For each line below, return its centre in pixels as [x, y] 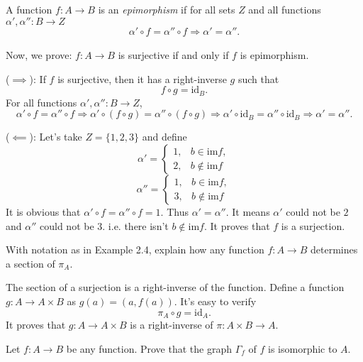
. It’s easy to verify [215, 301]
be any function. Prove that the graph [149, 348]
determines [334, 249]
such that [258, 78]
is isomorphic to [303, 348]
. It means [248, 212]
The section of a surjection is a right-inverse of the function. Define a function [175, 287]
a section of [30, 263]
